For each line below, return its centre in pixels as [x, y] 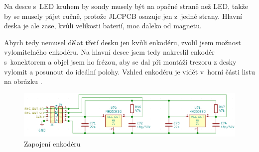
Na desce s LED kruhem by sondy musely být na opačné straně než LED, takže [126, 6]
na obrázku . [23, 81]
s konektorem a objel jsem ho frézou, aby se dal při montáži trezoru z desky [120, 61]
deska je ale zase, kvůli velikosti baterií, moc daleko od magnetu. [103, 26]
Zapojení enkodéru [52, 143]
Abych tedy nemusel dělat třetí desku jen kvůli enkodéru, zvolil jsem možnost [123, 42]
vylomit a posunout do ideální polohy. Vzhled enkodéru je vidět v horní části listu [129, 71]
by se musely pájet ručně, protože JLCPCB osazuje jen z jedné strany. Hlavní [123, 16]
